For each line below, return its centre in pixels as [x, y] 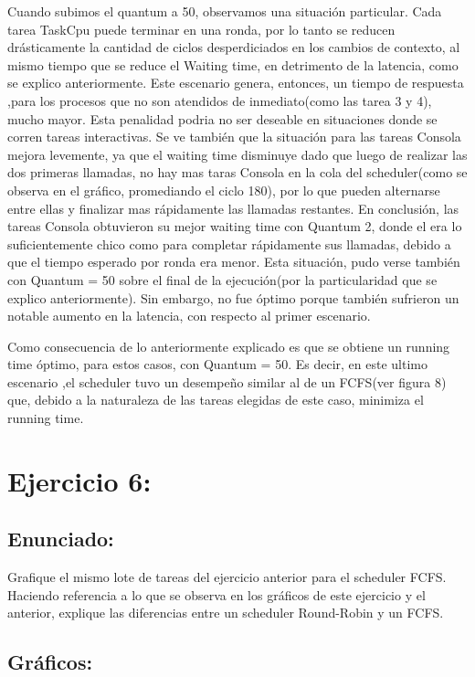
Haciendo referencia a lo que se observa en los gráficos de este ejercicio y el [216, 594]
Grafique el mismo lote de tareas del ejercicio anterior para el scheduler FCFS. [227, 577]
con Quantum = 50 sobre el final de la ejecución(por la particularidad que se [222, 279]
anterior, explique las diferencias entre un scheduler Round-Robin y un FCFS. [226, 613]
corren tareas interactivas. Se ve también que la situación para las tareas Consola [234, 137]
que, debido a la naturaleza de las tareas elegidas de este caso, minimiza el [216, 400]
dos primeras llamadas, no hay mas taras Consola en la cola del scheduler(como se [237, 172]
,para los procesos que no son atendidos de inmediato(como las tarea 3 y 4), [220, 100]
